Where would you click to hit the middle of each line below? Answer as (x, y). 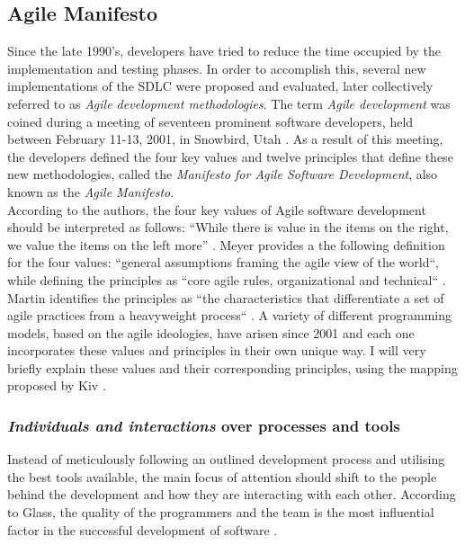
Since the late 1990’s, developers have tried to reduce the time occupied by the (224, 51)
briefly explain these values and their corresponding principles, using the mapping (232, 367)
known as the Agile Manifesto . (91, 191)
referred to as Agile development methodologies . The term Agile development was (229, 103)
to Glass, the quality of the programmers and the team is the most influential (221, 512)
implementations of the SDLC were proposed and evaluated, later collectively (220, 86)
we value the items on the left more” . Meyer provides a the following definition (226, 244)
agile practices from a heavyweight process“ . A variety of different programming (229, 315)
